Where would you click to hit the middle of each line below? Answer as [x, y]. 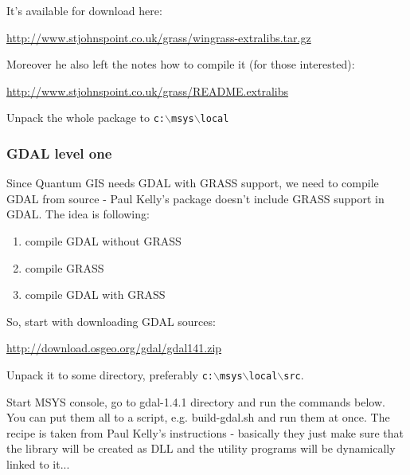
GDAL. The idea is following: [78, 214]
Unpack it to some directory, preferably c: [110, 375]
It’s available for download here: [84, 10]
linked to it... [38, 464]
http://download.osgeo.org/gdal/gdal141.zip [114, 348]
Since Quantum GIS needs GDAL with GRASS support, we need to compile [193, 183]
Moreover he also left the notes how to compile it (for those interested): [181, 64]
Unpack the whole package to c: [86, 118]
